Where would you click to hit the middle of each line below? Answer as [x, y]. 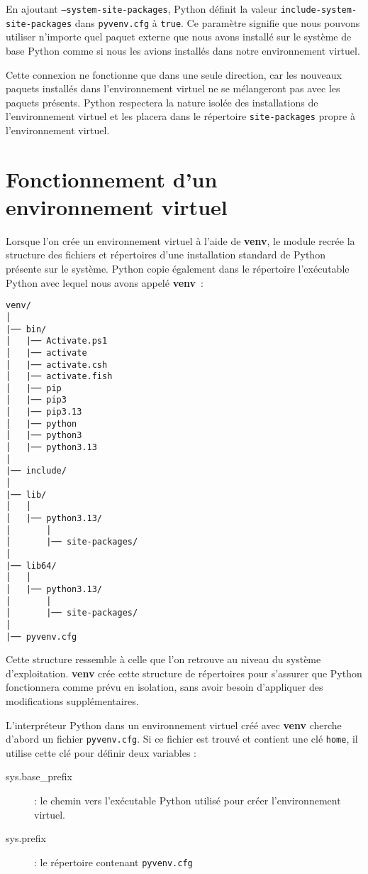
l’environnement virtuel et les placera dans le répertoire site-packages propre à [180, 116]
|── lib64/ [31, 566]
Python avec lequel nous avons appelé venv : [105, 282]
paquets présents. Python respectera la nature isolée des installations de [162, 102]
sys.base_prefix [39, 776]
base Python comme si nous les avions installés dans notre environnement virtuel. [183, 50]
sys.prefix [26, 838]
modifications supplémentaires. [72, 701]
